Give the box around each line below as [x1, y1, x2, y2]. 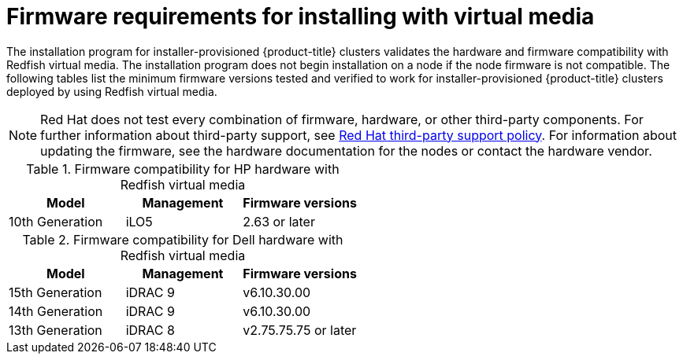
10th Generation [9, 213, 103, 230]
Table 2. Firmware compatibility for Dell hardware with [22, 231, 343, 248]
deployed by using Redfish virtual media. [6, 84, 217, 98]
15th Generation [9, 284, 102, 300]
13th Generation [9, 321, 102, 338]
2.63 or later [243, 213, 315, 230]
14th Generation [9, 303, 103, 319]
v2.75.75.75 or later [243, 321, 357, 338]
